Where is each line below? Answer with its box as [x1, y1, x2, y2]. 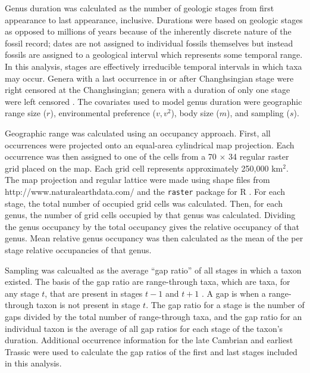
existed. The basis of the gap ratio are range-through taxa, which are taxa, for [5, 275, 290, 288]
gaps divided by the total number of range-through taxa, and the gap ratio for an [5, 310, 302, 322]
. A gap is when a [201, 287, 266, 299]
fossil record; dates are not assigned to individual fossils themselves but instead [5, 36, 293, 49]
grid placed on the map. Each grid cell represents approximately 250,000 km [5, 161, 283, 174]
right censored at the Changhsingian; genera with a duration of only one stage [5, 83, 290, 96]
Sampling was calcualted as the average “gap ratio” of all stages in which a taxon [5, 263, 302, 276]
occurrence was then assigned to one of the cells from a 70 [5, 150, 217, 163]
